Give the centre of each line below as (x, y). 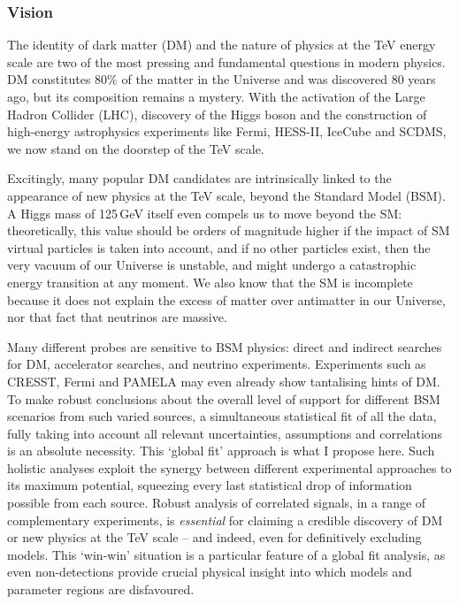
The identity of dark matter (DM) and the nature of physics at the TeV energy (222, 45)
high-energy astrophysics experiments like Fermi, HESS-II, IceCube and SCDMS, (227, 131)
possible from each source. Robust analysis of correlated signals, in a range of (217, 503)
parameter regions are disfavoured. (101, 589)
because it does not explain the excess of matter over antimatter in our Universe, (226, 299)
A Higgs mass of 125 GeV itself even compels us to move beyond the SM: (205, 213)
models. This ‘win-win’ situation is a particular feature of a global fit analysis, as (226, 554)
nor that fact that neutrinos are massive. (117, 317)
